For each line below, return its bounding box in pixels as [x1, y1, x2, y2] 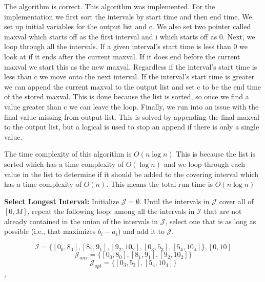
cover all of [219, 196, 254, 206]
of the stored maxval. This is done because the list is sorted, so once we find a [4, 91, 249, 102]
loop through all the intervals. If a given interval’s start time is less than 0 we [4, 41, 248, 52]
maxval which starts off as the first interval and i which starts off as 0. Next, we [4, 31, 255, 41]
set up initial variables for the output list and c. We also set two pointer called [4, 21, 251, 32]
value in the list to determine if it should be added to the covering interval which [4, 168, 259, 179]
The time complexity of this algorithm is [4, 148, 132, 159]
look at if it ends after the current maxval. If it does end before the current [4, 51, 240, 61]
